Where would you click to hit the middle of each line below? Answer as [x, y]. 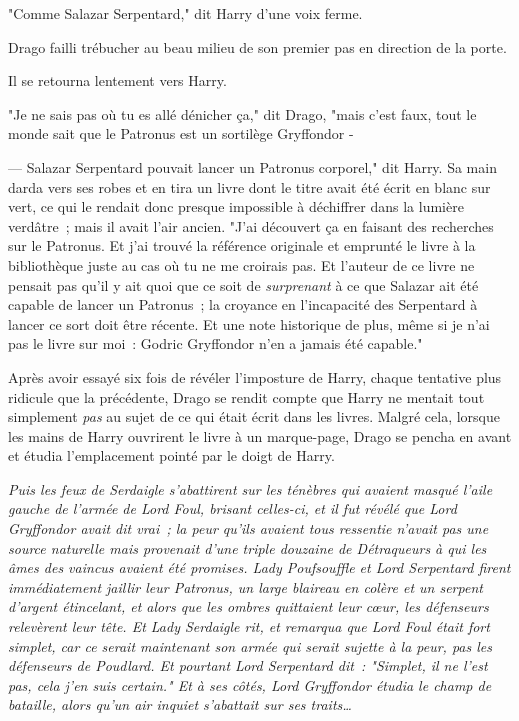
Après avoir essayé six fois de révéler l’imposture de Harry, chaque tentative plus [255, 376]
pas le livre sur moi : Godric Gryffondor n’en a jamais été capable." [215, 343]
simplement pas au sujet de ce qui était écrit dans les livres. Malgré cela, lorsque [254, 416]
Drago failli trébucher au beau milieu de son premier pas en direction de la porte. [257, 46]
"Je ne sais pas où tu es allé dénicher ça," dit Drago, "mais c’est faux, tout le [242, 113]
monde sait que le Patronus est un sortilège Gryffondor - [181, 133]
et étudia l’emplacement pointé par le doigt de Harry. [171, 455]
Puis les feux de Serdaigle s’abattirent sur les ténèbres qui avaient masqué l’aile [250, 488]
